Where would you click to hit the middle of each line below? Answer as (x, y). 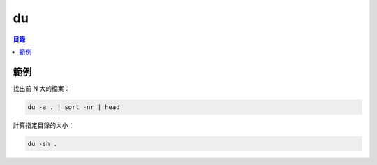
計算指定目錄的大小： (44, 125)
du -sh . (43, 144)
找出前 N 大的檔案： (42, 88)
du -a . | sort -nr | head (74, 107)
